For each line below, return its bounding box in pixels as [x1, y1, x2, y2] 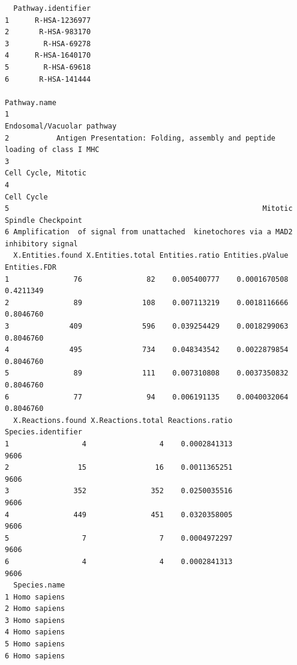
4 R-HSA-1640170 [5, 51, 91, 60]
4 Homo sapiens [5, 628, 65, 637]
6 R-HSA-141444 [5, 74, 91, 84]
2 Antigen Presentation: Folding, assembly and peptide [5, 133, 276, 142]
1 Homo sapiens [5, 592, 65, 601]
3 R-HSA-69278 [5, 39, 91, 48]
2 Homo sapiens [5, 604, 65, 613]
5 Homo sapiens [5, 640, 65, 649]
